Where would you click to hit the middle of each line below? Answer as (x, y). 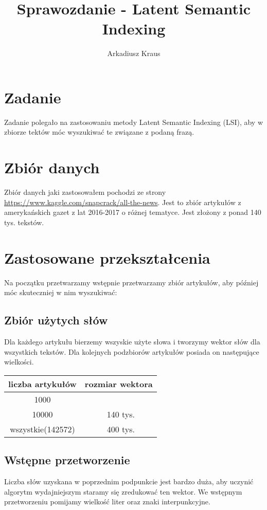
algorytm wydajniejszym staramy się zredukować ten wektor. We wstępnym (123, 491)
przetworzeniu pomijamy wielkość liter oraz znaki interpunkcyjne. (107, 502)
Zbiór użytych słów (56, 320)
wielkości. (19, 362)
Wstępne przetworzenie (67, 460)
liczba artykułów (42, 384)
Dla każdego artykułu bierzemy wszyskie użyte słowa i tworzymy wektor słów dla (132, 342)
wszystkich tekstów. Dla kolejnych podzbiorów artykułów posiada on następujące (132, 351)
